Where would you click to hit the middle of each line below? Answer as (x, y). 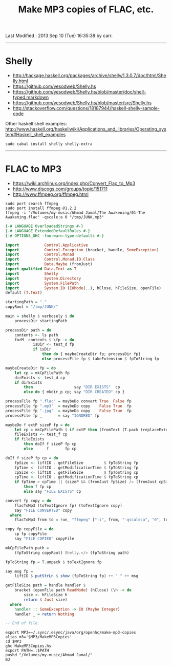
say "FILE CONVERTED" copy (43, 510)
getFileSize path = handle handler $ (46, 585)
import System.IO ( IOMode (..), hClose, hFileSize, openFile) (83, 288)
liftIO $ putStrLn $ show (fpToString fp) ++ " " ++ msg (77, 576)
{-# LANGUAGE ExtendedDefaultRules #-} (48, 231)
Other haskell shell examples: (36, 124)
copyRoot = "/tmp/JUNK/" (32, 307)
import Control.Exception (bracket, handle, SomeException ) (82, 250)
